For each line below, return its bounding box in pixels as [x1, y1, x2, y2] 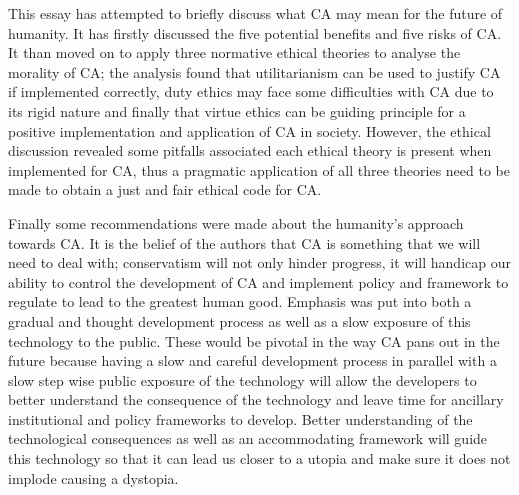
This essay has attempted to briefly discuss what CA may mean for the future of [8, 3, 503, 23]
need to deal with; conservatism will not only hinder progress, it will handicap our [8, 252, 511, 273]
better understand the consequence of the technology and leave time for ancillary [8, 389, 504, 410]
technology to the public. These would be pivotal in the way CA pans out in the [8, 330, 500, 351]
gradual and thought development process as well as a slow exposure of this [8, 310, 471, 331]
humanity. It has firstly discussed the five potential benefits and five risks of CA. [8, 22, 502, 43]
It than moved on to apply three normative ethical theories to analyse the [8, 42, 461, 63]
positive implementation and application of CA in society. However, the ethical [8, 120, 491, 141]
